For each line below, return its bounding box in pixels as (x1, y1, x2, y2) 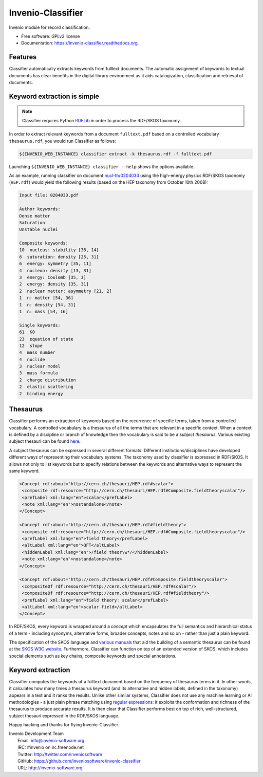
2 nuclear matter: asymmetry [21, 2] (19, 288, 112, 294)
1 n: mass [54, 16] (19, 308, 68, 314)
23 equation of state (19, 336, 74, 342)
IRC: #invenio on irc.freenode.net (18, 744, 84, 750)
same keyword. (9, 468, 40, 474)
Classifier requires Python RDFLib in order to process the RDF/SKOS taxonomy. (22, 117, 181, 123)
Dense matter (19, 213, 51, 218)
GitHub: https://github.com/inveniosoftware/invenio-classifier (18, 758, 141, 764)
